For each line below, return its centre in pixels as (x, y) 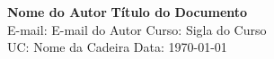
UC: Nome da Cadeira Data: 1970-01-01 (117, 47)
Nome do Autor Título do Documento (128, 12)
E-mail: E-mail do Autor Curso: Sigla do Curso (137, 29)
